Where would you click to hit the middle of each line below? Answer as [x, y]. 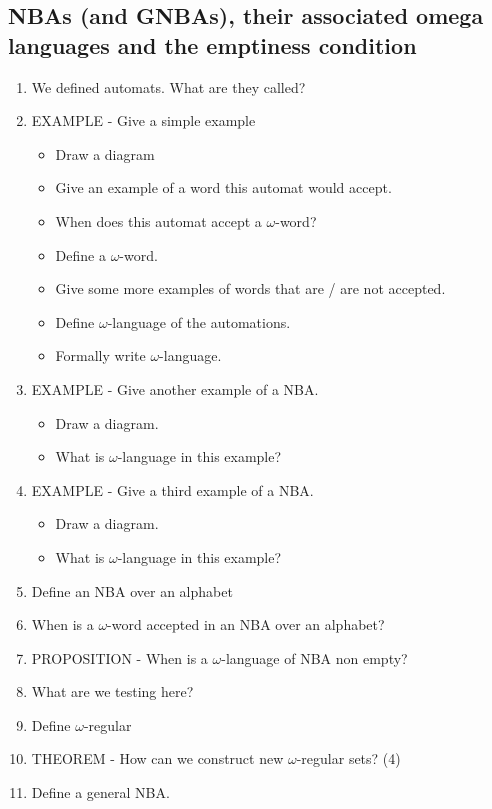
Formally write [100, 355]
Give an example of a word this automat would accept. [223, 187]
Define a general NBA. [100, 792]
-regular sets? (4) [348, 758]
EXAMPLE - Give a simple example [143, 120]
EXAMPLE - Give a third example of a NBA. [172, 489]
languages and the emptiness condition [212, 44]
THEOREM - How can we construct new [157, 758]
